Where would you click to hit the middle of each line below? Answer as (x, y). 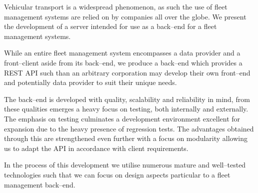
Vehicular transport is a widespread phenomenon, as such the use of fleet (116, 6)
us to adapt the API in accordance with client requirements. (96, 148)
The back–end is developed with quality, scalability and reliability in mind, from (127, 99)
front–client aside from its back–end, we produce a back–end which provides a (123, 62)
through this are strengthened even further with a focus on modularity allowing (126, 138)
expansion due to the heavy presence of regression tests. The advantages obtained (129, 128)
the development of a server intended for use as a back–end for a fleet (110, 26)
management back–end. (40, 184)
